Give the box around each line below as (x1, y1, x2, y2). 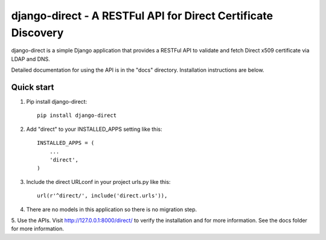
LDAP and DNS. (11, 55, 51, 63)
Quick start (11, 82, 54, 92)
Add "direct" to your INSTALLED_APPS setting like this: (26, 125, 162, 133)
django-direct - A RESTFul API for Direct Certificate (11, 9, 273, 22)
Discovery (11, 26, 64, 39)
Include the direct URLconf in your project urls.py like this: (26, 178, 171, 185)
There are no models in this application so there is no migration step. (26, 206, 197, 213)
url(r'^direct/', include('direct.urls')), (37, 192, 168, 199)
